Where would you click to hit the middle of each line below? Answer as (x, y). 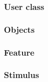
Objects (19, 29)
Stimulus (22, 75)
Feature (19, 52)
